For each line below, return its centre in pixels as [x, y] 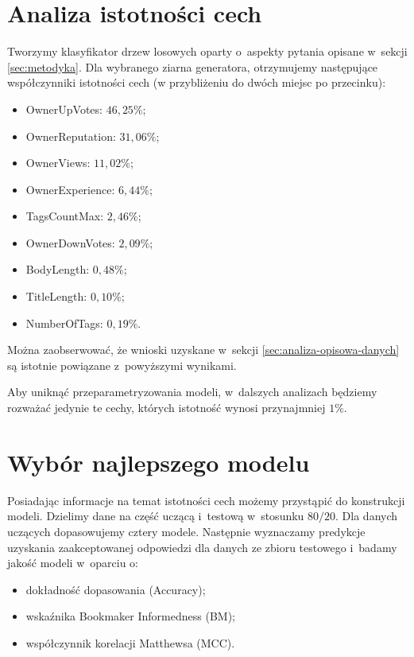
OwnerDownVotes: [70, 242]
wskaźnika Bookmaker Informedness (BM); [130, 616]
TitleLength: [56, 296]
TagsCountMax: [65, 216]
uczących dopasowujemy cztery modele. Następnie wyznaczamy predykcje [186, 531]
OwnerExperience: [70, 189]
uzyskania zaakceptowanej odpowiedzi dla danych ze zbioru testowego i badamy [202, 547]
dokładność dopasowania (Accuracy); [116, 589]
